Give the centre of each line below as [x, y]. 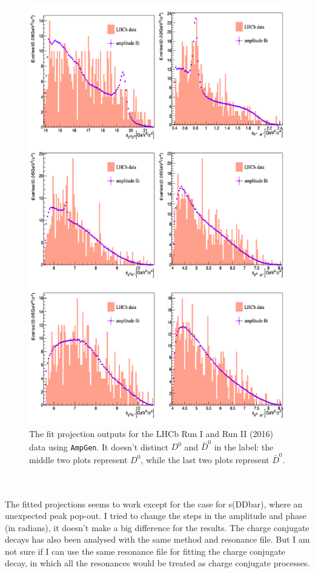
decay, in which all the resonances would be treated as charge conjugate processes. [157, 563]
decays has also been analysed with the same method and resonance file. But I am [157, 539]
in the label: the [244, 446]
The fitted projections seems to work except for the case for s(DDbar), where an [154, 503]
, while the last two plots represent [205, 459]
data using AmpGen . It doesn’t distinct [99, 446]
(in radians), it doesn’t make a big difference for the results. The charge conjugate [157, 527]
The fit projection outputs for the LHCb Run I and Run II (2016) [151, 434]
